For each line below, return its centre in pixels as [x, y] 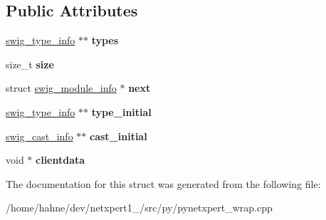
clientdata [61, 160]
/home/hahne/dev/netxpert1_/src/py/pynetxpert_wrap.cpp [139, 208]
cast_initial [119, 136]
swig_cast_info [40, 136]
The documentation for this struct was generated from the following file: [163, 183]
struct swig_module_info [61, 88]
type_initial [121, 111]
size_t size [30, 64]
